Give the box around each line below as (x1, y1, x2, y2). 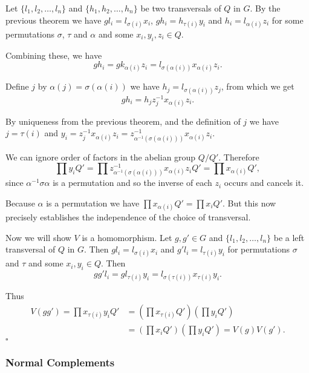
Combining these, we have (5, 48, 102, 61)
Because (5, 196, 35, 209)
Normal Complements (5, 355, 115, 370)
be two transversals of (140, 2, 221, 14)
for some (272, 13, 304, 26)
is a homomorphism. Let (82, 231, 172, 243)
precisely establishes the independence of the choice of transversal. (5, 211, 251, 223)
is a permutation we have (46, 196, 140, 209)
